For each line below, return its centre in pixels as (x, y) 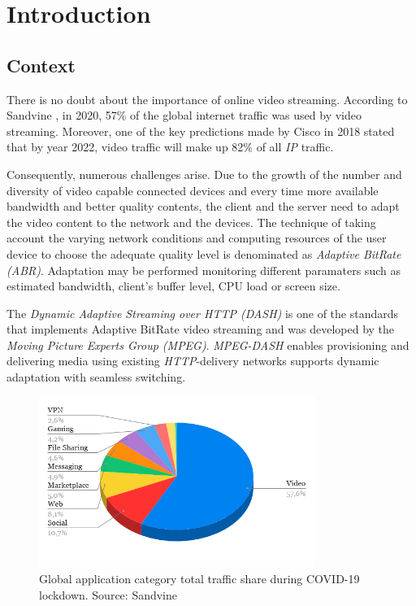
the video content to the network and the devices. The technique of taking (191, 222)
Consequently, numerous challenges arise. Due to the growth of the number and (204, 174)
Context (41, 65)
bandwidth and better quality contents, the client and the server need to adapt (203, 206)
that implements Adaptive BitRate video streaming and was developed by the (201, 329)
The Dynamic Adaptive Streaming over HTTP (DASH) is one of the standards (203, 313)
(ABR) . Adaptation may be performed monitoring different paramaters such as (204, 270)
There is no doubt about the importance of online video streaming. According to (207, 99)
